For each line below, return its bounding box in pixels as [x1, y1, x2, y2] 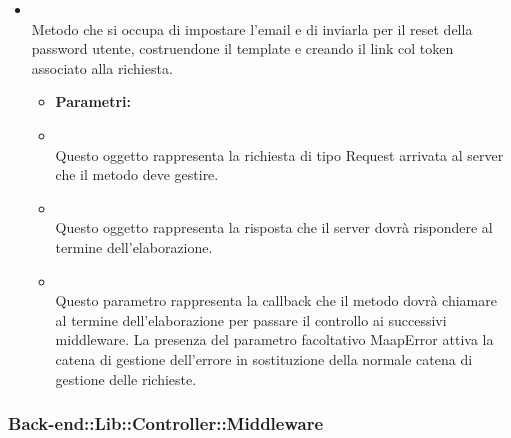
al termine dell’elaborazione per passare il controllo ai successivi [55, 309, 447, 330]
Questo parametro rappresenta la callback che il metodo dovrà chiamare [55, 290, 497, 311]
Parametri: [55, 91, 132, 112]
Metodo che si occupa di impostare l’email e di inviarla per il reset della [31, 18, 473, 39]
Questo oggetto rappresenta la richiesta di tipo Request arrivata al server [55, 144, 504, 165]
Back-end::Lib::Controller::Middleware [8, 411, 324, 436]
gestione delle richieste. [55, 368, 197, 389]
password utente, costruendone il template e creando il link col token [31, 38, 454, 59]
